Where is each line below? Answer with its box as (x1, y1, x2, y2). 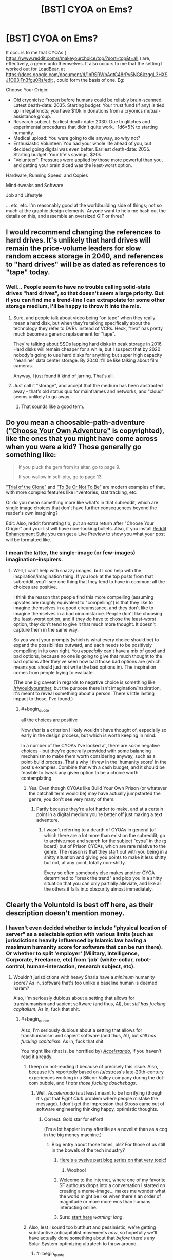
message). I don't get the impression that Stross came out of (36, 1101, 165, 1107)
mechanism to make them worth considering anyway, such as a (21, 753, 156, 759)
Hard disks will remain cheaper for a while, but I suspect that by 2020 (13, 346, 161, 353)
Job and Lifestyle (6, 192, 43, 198)
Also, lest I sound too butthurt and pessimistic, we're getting (28, 1224, 156, 1230)
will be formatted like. (6, 536, 52, 543)
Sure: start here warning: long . (59, 1214, 124, 1220)
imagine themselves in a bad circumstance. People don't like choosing (13, 610, 163, 616)
